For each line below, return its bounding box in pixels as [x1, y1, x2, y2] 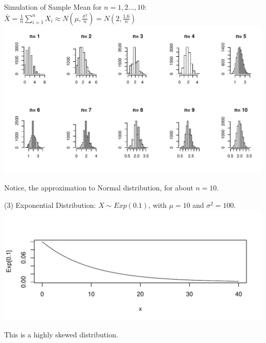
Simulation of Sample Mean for [4, 2, 102, 12]
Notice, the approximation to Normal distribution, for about [4, 182, 193, 193]
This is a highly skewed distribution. [4, 329, 118, 340]
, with [148, 199, 167, 210]
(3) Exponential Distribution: [4, 199, 96, 210]
